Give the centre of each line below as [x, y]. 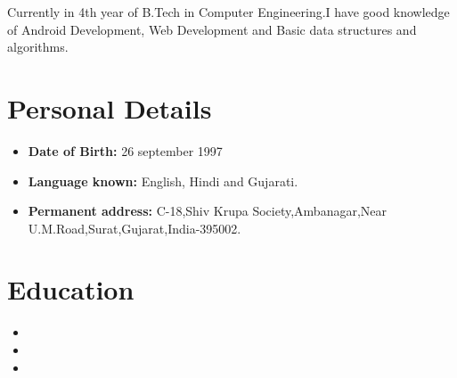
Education [71, 289]
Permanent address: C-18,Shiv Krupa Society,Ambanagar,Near [208, 211]
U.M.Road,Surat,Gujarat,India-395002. [135, 228]
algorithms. [38, 47]
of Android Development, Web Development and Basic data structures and [212, 29]
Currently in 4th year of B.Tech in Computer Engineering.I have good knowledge [228, 12]
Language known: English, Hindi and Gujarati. [163, 181]
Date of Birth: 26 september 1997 [125, 150]
